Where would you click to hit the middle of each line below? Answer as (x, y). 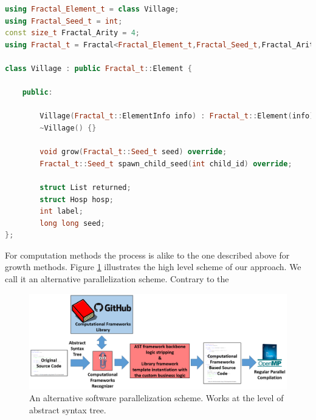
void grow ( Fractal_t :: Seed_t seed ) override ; (133, 152)
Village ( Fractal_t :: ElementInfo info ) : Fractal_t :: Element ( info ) (177, 116)
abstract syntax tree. (68, 410)
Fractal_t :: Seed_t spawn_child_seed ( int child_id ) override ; (166, 164)
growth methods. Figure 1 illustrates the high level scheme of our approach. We (153, 267)
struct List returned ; (85, 187)
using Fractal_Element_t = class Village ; (92, 9)
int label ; (61, 212)
